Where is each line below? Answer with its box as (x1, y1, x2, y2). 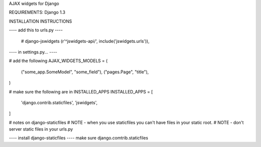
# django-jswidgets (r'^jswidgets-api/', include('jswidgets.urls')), (21, 38, 150, 44)
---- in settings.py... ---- (9, 49, 58, 55)
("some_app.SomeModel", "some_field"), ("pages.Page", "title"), (21, 69, 149, 75)
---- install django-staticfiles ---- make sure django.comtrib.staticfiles (9, 135, 148, 141)
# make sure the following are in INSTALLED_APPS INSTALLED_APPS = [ (9, 89, 153, 94)
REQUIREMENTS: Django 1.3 (9, 10, 65, 15)
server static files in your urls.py (9, 126, 73, 132)
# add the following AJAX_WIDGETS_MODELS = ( (9, 58, 108, 64)
